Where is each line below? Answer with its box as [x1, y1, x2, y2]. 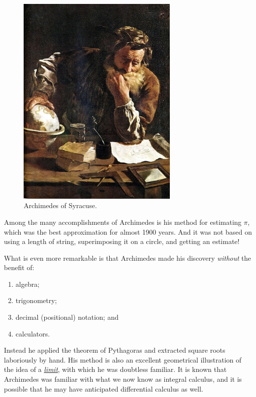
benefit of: [4, 262, 34, 273]
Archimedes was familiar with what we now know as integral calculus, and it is [4, 374, 242, 384]
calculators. [15, 328, 50, 338]
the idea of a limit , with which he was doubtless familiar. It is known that [4, 364, 227, 374]
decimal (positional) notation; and [15, 312, 119, 322]
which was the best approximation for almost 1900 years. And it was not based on [4, 226, 252, 237]
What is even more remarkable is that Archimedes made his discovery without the [4, 252, 251, 263]
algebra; [15, 278, 40, 289]
